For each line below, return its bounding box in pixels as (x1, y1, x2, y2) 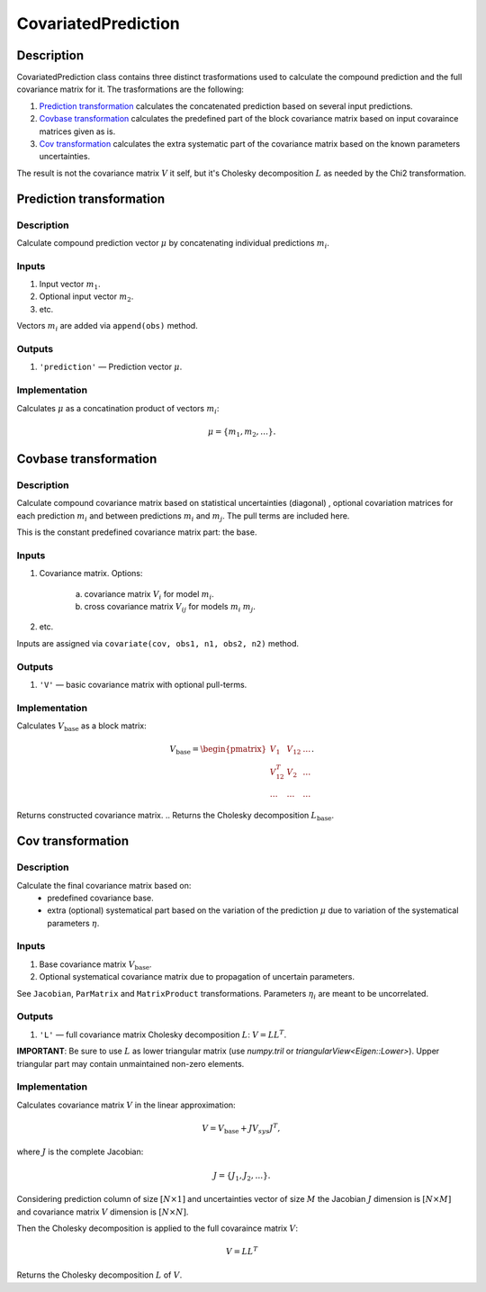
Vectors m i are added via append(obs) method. (16, 321, 198, 333)
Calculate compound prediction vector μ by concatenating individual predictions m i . (16, 237, 330, 250)
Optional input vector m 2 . (39, 291, 134, 304)
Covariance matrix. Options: (39, 568, 143, 579)
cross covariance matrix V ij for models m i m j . (84, 601, 256, 614)
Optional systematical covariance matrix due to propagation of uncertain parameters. (39, 971, 355, 982)
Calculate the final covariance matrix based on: (16, 880, 192, 890)
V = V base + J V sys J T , (202, 1122, 281, 1135)
